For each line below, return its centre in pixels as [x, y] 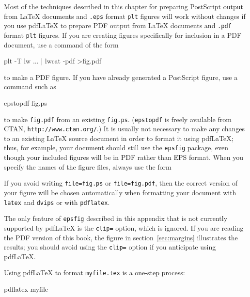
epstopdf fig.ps [25, 102]
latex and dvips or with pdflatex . [57, 202]
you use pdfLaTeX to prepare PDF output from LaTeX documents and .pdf [118, 25]
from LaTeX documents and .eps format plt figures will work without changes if [125, 16]
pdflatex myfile [26, 289]
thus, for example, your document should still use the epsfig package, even [116, 148]
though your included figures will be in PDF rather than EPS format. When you [124, 157]
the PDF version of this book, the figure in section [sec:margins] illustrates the [121, 237]
